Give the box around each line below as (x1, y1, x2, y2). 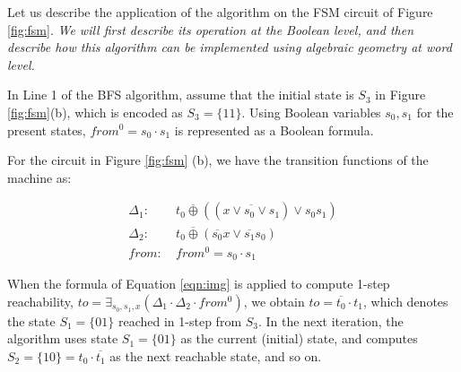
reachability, (7, 291, 74, 310)
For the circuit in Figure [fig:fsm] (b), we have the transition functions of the (7, 151, 429, 169)
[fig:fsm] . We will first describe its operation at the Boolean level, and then (7, 20, 414, 39)
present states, (7, 120, 86, 139)
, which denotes (363, 291, 448, 310)
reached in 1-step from (118, 311, 242, 330)
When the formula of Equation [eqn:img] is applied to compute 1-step (7, 274, 390, 293)
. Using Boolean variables (241, 102, 381, 121)
